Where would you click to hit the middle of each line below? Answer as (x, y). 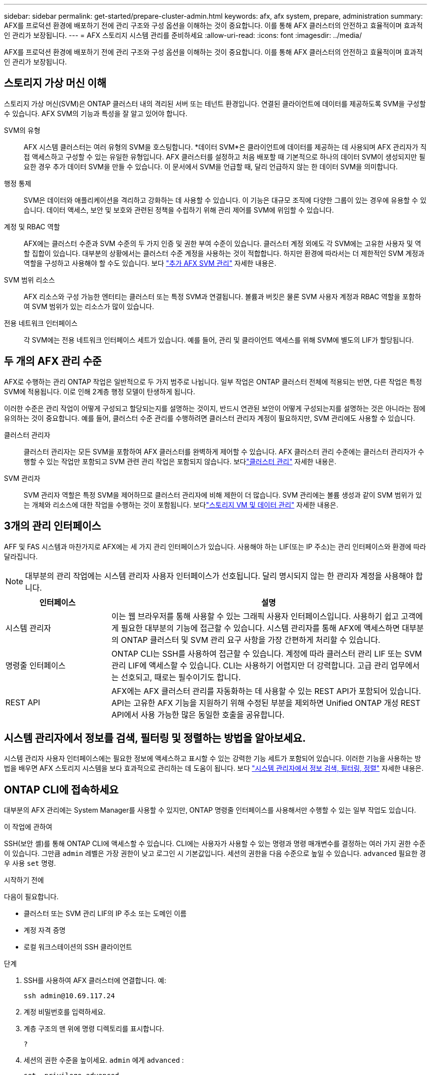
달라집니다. (21, 556)
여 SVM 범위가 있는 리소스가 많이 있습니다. (89, 306)
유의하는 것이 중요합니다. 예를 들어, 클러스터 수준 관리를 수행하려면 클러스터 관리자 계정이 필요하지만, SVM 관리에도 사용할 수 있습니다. (210, 418)
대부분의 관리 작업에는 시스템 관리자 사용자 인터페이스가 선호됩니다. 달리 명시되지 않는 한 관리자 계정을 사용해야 (219, 576)
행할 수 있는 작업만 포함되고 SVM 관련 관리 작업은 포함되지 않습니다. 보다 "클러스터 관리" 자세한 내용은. (180, 461)
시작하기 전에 (24, 880)
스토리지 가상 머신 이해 (55, 83)
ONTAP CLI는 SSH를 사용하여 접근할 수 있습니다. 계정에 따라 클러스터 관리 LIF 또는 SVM (267, 653)
